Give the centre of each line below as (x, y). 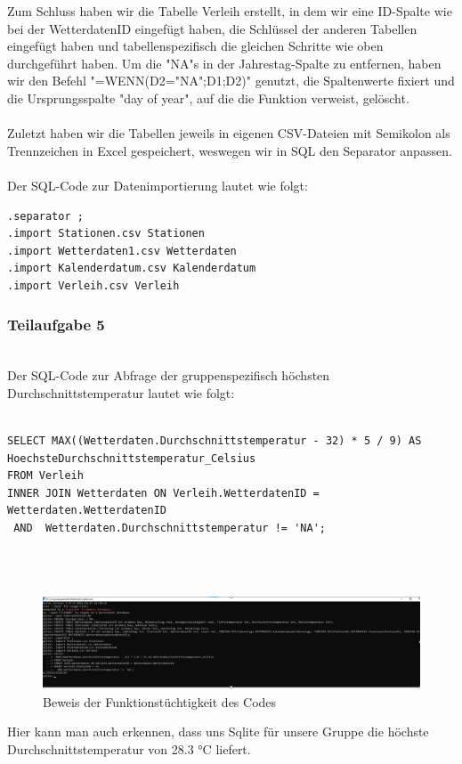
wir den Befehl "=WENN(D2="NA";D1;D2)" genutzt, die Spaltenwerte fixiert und (231, 81)
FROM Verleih (45, 476)
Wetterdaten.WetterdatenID (87, 511)
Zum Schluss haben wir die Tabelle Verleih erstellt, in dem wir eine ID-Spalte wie (230, 11)
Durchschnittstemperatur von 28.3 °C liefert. (129, 748)
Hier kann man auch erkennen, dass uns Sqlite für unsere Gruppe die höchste (218, 731)
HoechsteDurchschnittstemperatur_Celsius (132, 458)
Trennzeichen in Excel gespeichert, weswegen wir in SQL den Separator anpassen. (230, 150)
